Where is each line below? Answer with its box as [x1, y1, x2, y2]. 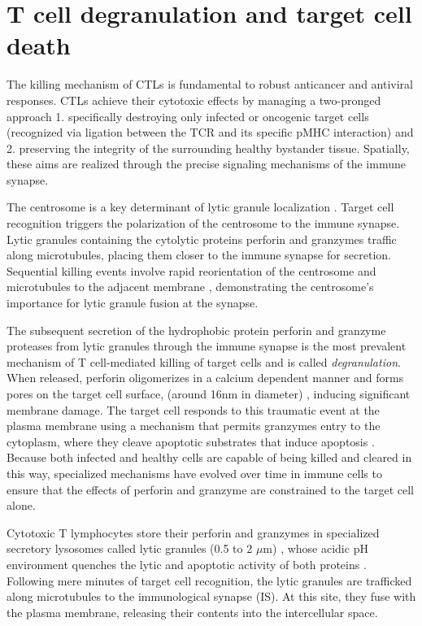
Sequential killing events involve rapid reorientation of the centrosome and [7, 262, 376, 279]
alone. [7, 497, 36, 514]
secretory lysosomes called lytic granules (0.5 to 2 [7, 540, 253, 557]
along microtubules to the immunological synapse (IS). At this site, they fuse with [7, 588, 416, 605]
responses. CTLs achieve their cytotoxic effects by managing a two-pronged [7, 91, 381, 108]
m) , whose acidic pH [263, 540, 368, 557]
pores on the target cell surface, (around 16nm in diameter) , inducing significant [7, 385, 411, 402]
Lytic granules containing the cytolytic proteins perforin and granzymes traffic [7, 230, 397, 247]
